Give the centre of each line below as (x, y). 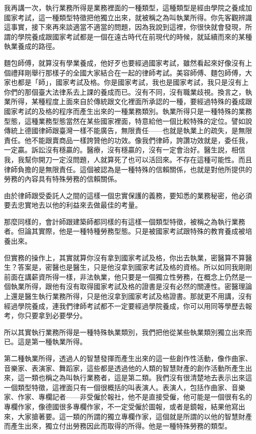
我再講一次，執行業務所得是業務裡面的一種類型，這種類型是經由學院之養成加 (128, 7)
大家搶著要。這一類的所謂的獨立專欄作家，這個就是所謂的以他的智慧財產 (135, 416)
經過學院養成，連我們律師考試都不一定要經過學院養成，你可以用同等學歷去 (125, 306)
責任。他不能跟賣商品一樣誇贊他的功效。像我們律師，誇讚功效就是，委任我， (128, 140)
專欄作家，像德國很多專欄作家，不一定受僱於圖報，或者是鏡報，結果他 (118, 406)
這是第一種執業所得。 (52, 342)
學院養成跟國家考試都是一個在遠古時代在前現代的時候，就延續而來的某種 (135, 36)
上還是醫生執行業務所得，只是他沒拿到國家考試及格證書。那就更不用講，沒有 (128, 296)
